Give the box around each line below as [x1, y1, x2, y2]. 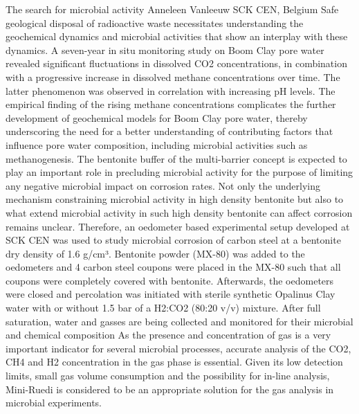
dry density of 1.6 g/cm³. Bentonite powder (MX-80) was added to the [6, 246, 305, 260]
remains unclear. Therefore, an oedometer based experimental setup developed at [6, 219, 350, 233]
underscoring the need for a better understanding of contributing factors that [6, 124, 333, 138]
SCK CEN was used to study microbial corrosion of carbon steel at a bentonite [6, 233, 341, 247]
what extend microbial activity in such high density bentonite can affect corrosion [6, 205, 353, 219]
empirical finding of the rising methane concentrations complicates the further [6, 97, 336, 111]
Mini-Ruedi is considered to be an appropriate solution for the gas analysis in [6, 381, 334, 396]
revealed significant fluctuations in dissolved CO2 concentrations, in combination [6, 56, 347, 71]
